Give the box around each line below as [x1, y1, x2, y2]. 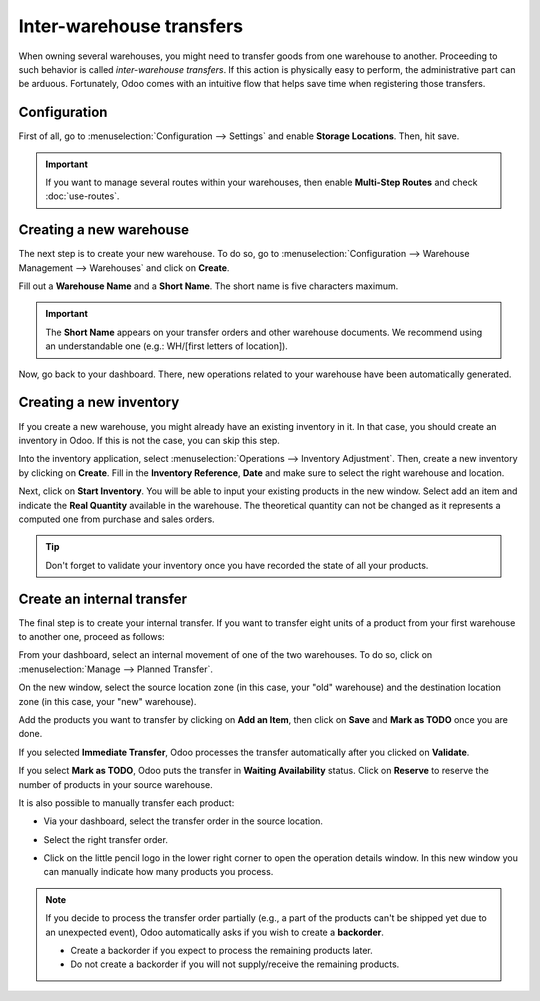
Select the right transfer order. [43, 833, 169, 845]
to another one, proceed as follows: [18, 630, 165, 642]
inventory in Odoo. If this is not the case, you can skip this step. [18, 434, 280, 446]
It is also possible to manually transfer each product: [18, 796, 235, 809]
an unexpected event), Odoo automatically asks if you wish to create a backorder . [45, 926, 385, 938]
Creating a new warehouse [18, 221, 190, 239]
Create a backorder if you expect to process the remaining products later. [70, 945, 374, 957]
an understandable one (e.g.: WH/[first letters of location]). [45, 340, 289, 352]
